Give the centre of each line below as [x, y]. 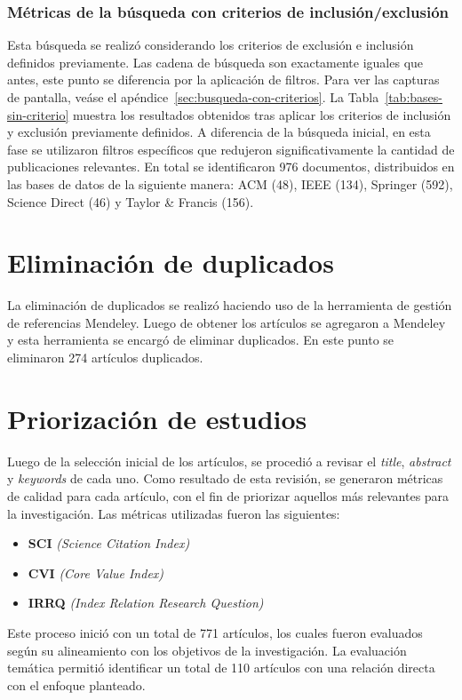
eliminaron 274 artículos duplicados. [105, 358]
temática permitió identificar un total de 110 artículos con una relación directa [221, 668]
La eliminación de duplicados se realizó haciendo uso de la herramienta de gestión [230, 305]
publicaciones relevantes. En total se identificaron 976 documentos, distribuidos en [231, 167]
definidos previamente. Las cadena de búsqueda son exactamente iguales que [215, 62]
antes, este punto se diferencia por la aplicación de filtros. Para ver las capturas [223, 80]
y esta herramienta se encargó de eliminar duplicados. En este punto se [201, 340]
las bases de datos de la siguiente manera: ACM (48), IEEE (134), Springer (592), [230, 183]
